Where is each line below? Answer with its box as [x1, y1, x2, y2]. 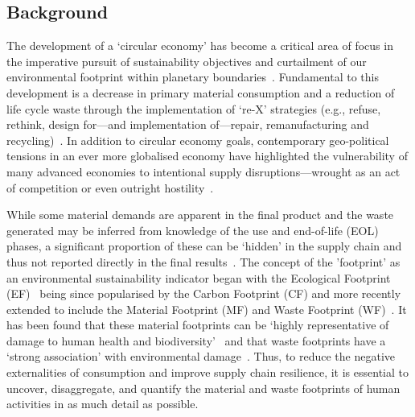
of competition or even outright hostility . [6, 179, 214, 196]
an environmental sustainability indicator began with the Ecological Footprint [6, 269, 391, 286]
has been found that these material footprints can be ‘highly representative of [6, 316, 389, 333]
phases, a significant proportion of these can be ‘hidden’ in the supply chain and [6, 237, 402, 254]
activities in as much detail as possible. [6, 395, 199, 412]
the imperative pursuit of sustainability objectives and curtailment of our [6, 52, 367, 69]
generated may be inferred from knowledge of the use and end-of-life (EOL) [6, 221, 379, 238]
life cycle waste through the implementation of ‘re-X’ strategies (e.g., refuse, [6, 100, 381, 117]
